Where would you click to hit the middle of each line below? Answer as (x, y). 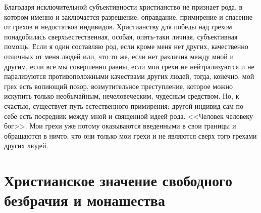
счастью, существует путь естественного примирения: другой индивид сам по (124, 105)
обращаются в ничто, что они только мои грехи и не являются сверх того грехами (130, 135)
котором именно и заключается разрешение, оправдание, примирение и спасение (128, 16)
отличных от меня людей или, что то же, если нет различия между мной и (119, 56)
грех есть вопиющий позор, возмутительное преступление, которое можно (119, 86)
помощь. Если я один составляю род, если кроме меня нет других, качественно (126, 46)
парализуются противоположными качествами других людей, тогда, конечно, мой (129, 76)
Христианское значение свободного (118, 180)
